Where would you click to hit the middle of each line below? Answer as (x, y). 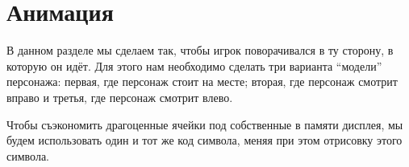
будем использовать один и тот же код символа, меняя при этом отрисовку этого (204, 140)
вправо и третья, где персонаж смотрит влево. (120, 97)
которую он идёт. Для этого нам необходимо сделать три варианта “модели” (194, 65)
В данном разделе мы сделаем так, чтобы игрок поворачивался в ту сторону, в (200, 50)
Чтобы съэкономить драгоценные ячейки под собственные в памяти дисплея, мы (205, 124)
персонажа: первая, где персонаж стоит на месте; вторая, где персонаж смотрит (202, 81)
